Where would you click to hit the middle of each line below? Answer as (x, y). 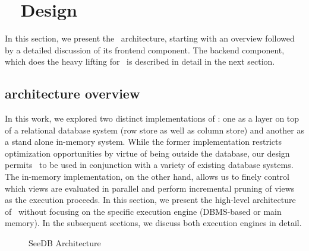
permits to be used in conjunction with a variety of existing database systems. (149, 165)
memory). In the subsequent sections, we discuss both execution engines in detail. (153, 223)
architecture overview (72, 93)
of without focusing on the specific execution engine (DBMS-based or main (143, 211)
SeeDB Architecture (65, 243)
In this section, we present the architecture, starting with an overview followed (150, 38)
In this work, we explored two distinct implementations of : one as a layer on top (152, 118)
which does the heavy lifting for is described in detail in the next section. (140, 61)
